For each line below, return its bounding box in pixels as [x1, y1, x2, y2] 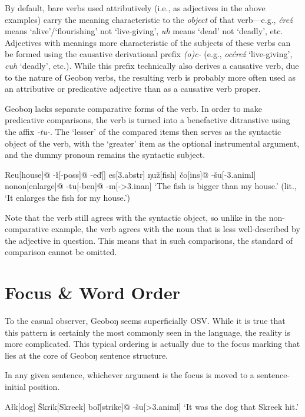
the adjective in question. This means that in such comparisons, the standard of [5, 234, 293, 246]
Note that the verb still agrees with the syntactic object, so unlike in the [5, 211, 267, 223]
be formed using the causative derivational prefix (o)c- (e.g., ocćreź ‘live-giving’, [5, 48, 293, 60]
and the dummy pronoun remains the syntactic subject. [5, 148, 205, 161]
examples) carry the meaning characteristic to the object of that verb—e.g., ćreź [5, 13, 293, 25]
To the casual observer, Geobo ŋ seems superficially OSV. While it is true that [5, 315, 286, 326]
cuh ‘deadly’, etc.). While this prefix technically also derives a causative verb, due [5, 59, 299, 71]
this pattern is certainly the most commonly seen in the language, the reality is [5, 326, 291, 338]
